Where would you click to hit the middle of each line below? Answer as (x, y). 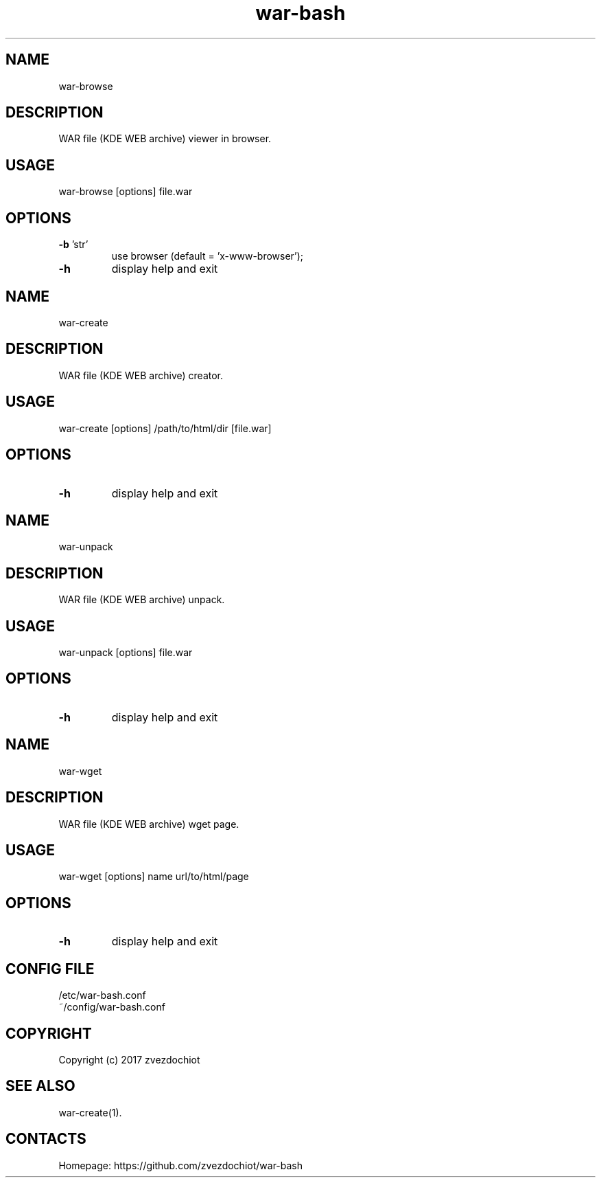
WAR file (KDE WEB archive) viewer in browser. (165, 139)
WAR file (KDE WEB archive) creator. (141, 375)
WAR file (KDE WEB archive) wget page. (149, 824)
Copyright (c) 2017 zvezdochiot (129, 1059)
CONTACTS (46, 1139)
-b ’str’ (73, 245)
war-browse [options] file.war (126, 192)
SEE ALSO (40, 1086)
